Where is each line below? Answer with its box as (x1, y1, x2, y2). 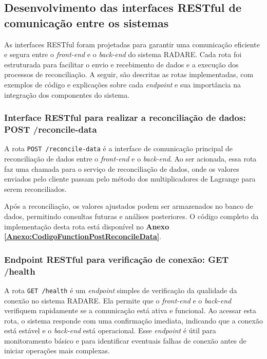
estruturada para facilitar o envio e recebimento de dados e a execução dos (4, 59, 239, 69)
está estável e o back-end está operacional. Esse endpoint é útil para (4, 325, 216, 336)
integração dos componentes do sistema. (4, 89, 130, 100)
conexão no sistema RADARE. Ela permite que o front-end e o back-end (4, 295, 232, 306)
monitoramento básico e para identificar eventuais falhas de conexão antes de (4, 335, 246, 346)
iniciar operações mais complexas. (4, 345, 110, 356)
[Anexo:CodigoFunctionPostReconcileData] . (4, 231, 162, 242)
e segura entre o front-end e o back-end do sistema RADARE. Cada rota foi (4, 49, 242, 60)
